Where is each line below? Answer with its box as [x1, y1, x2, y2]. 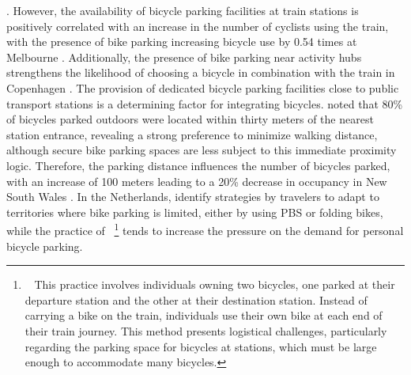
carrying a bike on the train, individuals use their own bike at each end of [25, 307, 383, 324]
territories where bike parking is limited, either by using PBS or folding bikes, [6, 203, 383, 220]
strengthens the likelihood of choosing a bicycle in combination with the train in [6, 64, 395, 81]
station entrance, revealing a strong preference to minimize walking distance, [6, 126, 378, 142]
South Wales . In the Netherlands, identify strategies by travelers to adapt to [6, 188, 379, 205]
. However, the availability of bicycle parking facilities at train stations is [6, 2, 359, 18]
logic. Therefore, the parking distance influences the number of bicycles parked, [6, 157, 390, 173]
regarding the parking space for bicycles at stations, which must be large [25, 338, 377, 354]
